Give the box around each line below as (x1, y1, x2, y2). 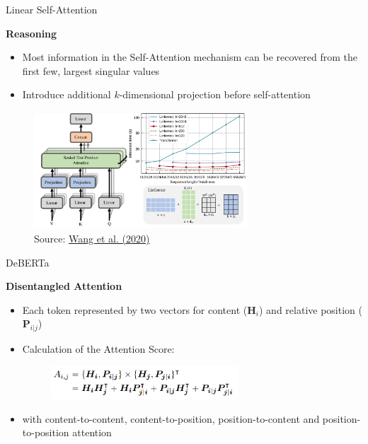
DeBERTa (6, 255, 50, 269)
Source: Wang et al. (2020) (34, 231, 150, 246)
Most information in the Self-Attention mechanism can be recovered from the (22, 49, 357, 64)
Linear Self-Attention (6, 2, 98, 16)
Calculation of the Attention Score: (22, 341, 175, 356)
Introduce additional (22, 87, 111, 102)
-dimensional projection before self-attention (119, 87, 311, 102)
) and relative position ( (259, 302, 362, 317)
